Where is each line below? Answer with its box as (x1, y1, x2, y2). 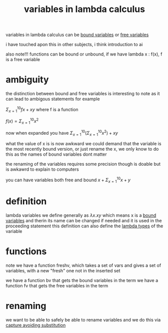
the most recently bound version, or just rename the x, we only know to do (5, 146, 159, 152)
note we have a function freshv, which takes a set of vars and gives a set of (5, 262, 161, 268)
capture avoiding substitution (5, 322, 66, 328)
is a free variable (5, 57, 40, 63)
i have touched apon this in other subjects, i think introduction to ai (5, 42, 143, 48)
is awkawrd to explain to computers (5, 166, 79, 172)
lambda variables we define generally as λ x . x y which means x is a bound (5, 212, 156, 218)
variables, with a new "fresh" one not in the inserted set (5, 267, 120, 273)
